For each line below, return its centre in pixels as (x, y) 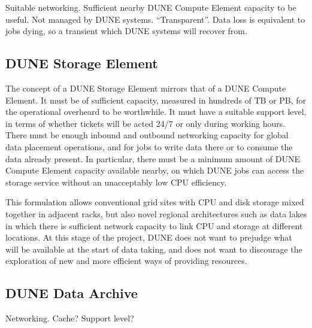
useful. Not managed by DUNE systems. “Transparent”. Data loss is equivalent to (155, 19)
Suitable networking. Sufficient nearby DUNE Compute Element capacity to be (151, 7)
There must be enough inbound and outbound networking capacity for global (147, 135)
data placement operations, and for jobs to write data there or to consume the (149, 146)
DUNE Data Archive (72, 293)
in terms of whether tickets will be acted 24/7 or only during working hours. (146, 123)
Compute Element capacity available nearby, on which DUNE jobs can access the (155, 170)
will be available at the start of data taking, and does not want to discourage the (154, 249)
